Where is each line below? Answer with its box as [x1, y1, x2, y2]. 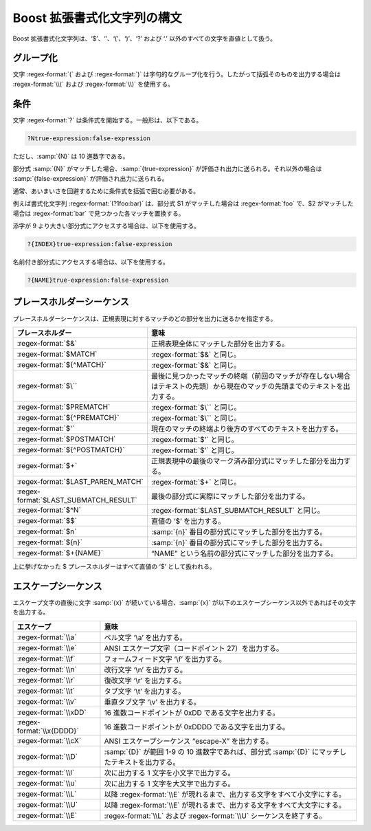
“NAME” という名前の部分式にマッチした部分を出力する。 [151, 549, 338, 558]
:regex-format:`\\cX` [16, 735, 82, 745]
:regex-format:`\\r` [16, 675, 76, 685]
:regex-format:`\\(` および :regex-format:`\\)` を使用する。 [12, 80, 175, 88]
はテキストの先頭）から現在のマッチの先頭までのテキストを [151, 381, 344, 391]
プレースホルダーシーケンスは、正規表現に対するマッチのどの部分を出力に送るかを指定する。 [12, 314, 277, 322]
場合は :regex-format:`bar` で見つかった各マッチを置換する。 [12, 209, 185, 217]
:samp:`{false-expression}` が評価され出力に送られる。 [12, 174, 168, 182]
